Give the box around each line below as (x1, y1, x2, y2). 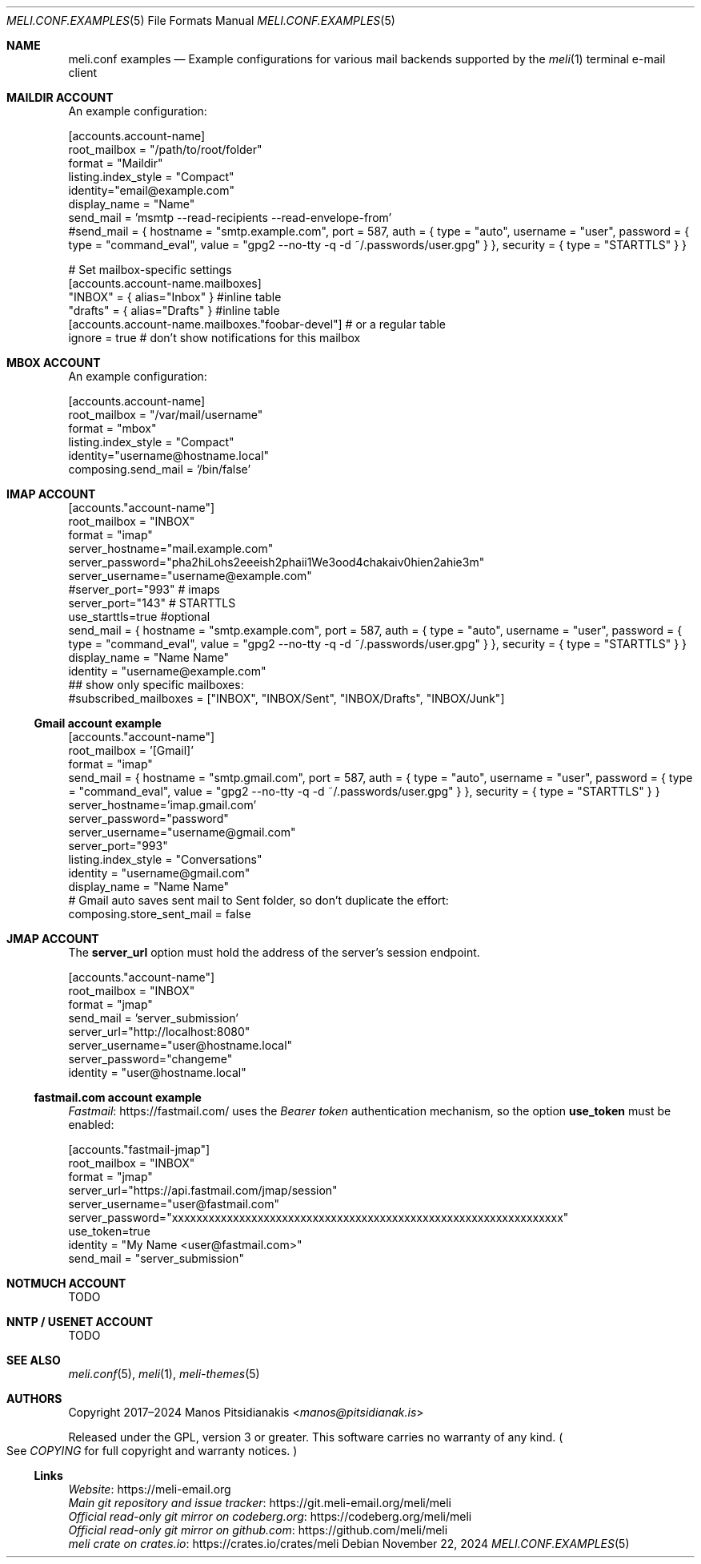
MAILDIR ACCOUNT (6, 91, 114, 104)
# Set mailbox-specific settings (68, 263, 232, 276)
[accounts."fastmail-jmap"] (68, 1143, 210, 1156)
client (68, 66, 98, 79)
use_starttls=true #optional (68, 610, 210, 623)
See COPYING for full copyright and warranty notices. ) (6, 1444, 298, 1457)
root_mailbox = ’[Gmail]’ (68, 744, 194, 757)
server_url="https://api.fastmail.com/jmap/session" (68, 1183, 338, 1197)
